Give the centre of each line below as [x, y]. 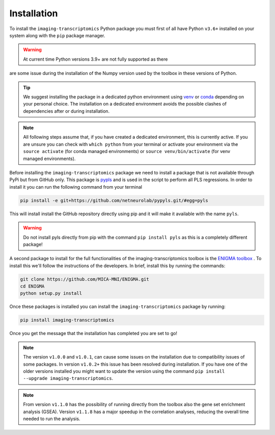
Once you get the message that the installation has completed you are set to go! [93, 334]
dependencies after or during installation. [66, 111]
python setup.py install [51, 293]
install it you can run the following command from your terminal [76, 187]
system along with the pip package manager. [57, 35]
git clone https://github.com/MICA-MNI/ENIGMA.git [85, 279]
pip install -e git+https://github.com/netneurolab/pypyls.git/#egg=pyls [114, 200]
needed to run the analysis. [52, 419]
